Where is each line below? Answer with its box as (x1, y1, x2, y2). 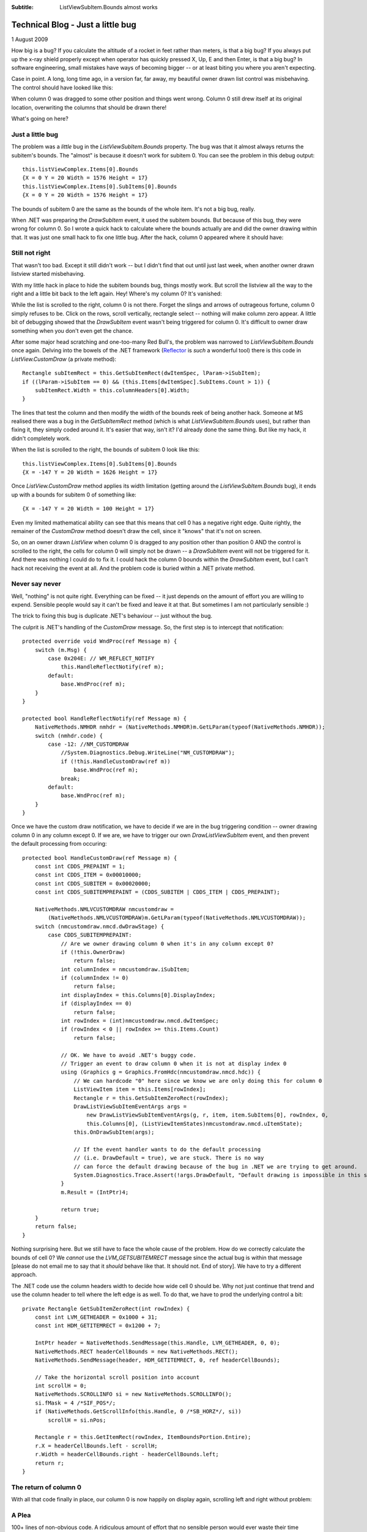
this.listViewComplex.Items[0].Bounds (22, 165, 139, 173)
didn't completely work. (11, 434, 71, 442)
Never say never (11, 580, 61, 588)
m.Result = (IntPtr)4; (61, 1189, 129, 1196)
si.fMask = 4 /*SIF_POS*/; (34, 1399, 116, 1406)
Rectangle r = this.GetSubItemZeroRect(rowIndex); (73, 1094, 229, 1101)
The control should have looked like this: (11, 83, 113, 91)
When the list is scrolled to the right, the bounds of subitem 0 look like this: (11, 446, 200, 453)
